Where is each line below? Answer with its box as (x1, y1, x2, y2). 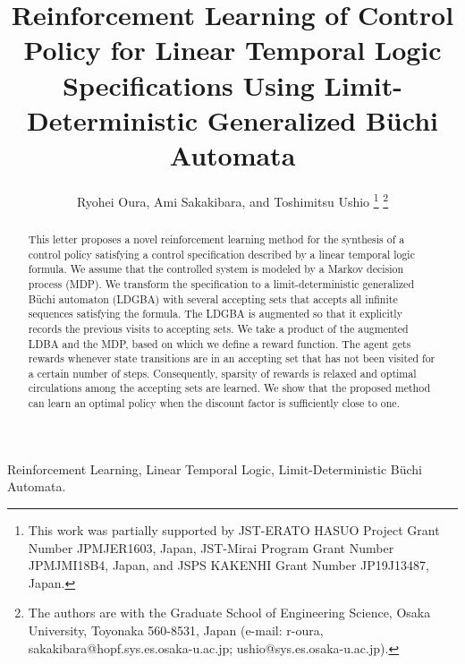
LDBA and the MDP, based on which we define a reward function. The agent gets (28, 336, 411, 351)
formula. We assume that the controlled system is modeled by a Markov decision (28, 261, 404, 277)
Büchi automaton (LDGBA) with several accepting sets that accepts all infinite (28, 291, 398, 306)
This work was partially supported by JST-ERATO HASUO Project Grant (28, 520, 440, 539)
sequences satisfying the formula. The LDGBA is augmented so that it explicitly (28, 306, 402, 321)
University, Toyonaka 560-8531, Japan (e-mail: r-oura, (28, 620, 324, 639)
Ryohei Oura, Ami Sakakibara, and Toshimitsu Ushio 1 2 (76, 189, 389, 210)
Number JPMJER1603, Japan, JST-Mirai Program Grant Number (28, 538, 394, 557)
